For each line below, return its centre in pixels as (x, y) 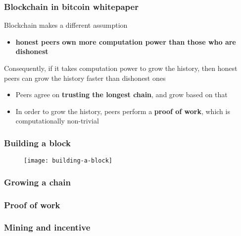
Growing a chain (37, 182)
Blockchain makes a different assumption (66, 25)
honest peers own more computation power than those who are (126, 41)
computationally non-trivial (57, 121)
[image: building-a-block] (68, 161)
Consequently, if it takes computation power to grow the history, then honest (121, 68)
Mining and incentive (47, 227)
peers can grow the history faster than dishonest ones (85, 78)
